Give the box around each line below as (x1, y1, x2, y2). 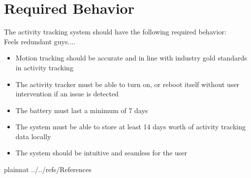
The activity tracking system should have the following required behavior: (4, 27, 226, 37)
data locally (15, 131, 51, 141)
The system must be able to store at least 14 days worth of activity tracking (15, 121, 246, 132)
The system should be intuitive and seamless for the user (15, 148, 188, 158)
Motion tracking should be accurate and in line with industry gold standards (15, 53, 247, 63)
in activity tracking (15, 62, 73, 72)
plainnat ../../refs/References (4, 164, 92, 175)
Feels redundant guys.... (4, 36, 76, 46)
